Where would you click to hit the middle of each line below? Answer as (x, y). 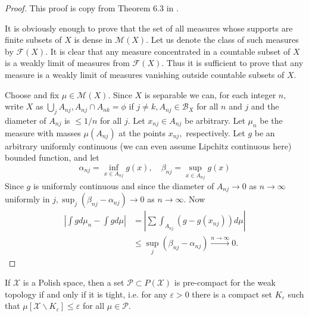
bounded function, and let (52, 157)
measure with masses (43, 132)
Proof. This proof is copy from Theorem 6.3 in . (92, 8)
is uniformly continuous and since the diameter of (124, 185)
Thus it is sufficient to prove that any (235, 63)
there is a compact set (232, 294)
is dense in (93, 40)
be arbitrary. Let (215, 120)
